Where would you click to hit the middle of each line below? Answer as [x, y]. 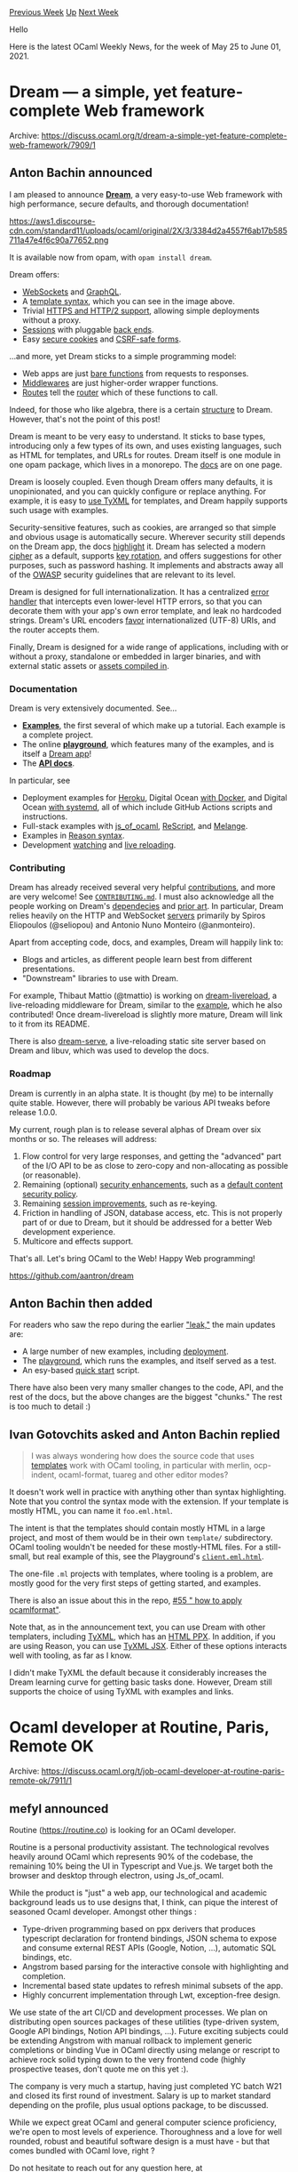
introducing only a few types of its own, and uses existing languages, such [145, 446]
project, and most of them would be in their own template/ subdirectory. [141, 1538]
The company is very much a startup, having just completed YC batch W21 [145, 2087]
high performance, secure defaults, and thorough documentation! [129, 204]
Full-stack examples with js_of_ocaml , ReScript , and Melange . [135, 826]
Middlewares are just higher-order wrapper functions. [120, 382]
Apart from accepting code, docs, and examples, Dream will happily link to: [146, 942]
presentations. [48, 969]
